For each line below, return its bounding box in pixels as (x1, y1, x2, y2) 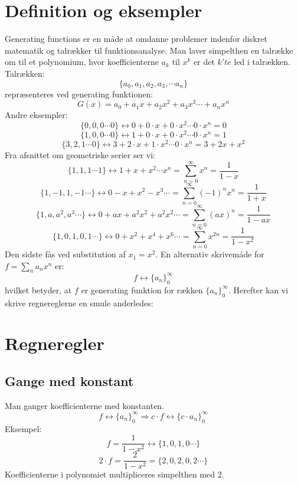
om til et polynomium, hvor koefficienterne (5, 55, 159, 68)
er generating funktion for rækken (81, 283, 203, 296)
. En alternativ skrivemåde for (155, 248, 264, 260)
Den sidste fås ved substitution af (5, 248, 126, 260)
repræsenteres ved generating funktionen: (5, 87, 153, 100)
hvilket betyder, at (5, 283, 72, 296)
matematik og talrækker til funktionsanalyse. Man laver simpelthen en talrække (5, 44, 293, 56)
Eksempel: (5, 422, 42, 434)
